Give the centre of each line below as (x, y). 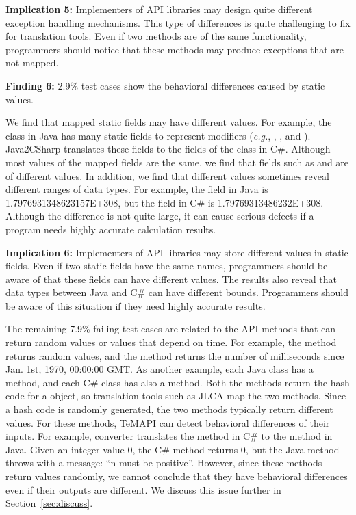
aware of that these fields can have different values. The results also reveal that (171, 279)
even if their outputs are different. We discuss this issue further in (143, 489)
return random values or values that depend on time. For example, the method (171, 342)
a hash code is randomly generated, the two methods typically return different (169, 409)
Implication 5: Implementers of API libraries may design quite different (159, 9)
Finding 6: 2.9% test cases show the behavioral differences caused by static (165, 85)
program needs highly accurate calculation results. (111, 229)
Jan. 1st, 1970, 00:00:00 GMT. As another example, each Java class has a (160, 369)
